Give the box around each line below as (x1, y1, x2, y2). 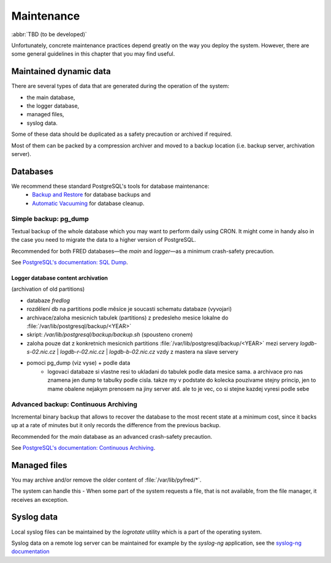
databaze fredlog (26, 297, 70, 304)
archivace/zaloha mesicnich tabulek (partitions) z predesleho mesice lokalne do (26, 314, 229, 321)
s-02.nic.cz (26, 348, 56, 356)
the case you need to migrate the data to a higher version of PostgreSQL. (11, 236, 196, 244)
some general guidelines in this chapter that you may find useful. (11, 50, 175, 58)
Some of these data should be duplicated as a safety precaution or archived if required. (11, 130, 232, 138)
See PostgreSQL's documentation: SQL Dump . (11, 258, 128, 266)
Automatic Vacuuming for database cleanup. (32, 199, 145, 207)
